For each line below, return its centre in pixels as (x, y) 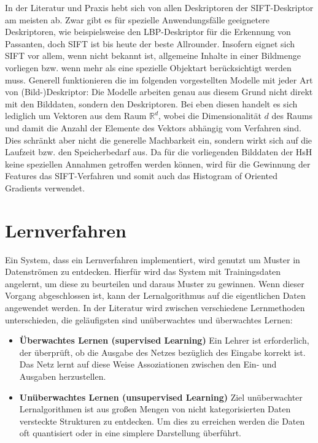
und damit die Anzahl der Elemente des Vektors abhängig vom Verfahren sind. (153, 127)
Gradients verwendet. (45, 187)
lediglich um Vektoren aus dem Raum (76, 116)
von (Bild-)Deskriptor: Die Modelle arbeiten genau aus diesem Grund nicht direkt (159, 92)
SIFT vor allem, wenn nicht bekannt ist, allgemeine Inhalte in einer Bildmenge (153, 56)
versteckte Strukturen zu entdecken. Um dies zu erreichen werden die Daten (162, 421)
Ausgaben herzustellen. (63, 376)
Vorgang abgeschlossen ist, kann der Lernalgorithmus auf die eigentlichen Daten (155, 295)
